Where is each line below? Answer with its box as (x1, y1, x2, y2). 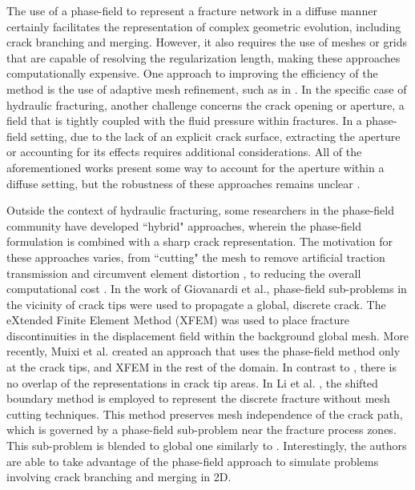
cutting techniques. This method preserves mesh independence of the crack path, (6, 405, 403, 422)
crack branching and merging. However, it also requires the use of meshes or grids (6, 34, 408, 50)
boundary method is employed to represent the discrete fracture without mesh (6, 390, 390, 407)
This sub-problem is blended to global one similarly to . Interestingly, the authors (6, 437, 407, 454)
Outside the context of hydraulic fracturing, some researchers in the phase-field (6, 202, 395, 219)
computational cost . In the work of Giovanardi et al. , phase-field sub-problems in (6, 280, 407, 297)
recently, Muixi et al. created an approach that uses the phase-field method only (6, 343, 401, 359)
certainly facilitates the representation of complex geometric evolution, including (6, 18, 401, 34)
